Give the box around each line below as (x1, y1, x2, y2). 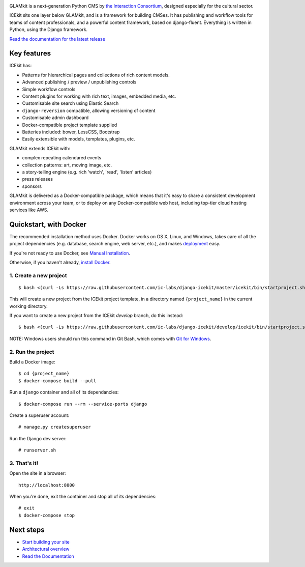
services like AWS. (9, 207, 48, 213)
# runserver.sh (18, 447, 56, 453)
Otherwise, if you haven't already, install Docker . (9, 259, 111, 265)
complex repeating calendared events (22, 155, 102, 161)
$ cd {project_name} (18, 371, 70, 377)
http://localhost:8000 (18, 482, 75, 488)
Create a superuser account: (9, 412, 70, 418)
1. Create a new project (9, 272, 67, 279)
